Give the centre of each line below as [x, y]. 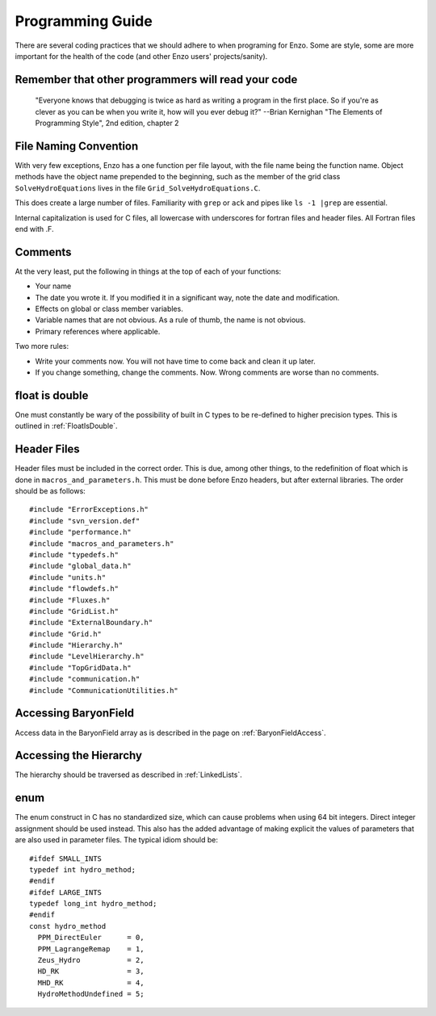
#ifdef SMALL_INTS [66, 859]
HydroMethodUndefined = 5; [91, 994]
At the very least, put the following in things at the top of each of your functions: [148, 271]
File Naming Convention [77, 146]
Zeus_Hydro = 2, [91, 960]
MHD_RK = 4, [91, 982]
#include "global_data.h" [81, 566]
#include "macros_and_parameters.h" [102, 544]
